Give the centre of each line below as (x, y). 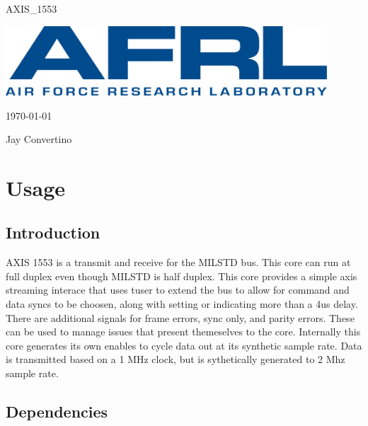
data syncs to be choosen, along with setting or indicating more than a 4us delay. (182, 304)
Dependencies (57, 411)
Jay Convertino (39, 139)
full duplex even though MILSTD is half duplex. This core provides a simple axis (182, 276)
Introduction (53, 232)
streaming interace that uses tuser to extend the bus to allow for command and (178, 290)
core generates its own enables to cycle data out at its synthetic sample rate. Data (184, 345)
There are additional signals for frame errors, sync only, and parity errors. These (180, 317)
